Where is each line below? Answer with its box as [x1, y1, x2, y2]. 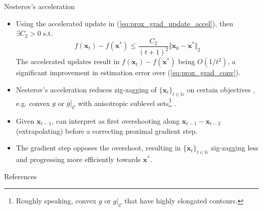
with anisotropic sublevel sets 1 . [78, 96, 176, 108]
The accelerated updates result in [16, 56, 120, 67]
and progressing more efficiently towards [16, 154, 141, 165]
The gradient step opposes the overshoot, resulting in [16, 142, 181, 153]
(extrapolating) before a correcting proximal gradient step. [16, 125, 198, 136]
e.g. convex [16, 97, 50, 108]
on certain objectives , [187, 84, 255, 94]
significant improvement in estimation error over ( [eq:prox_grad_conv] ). [16, 67, 241, 78]
